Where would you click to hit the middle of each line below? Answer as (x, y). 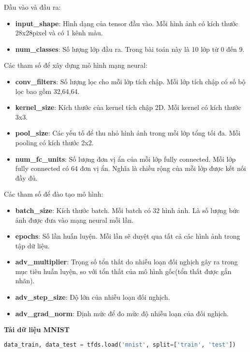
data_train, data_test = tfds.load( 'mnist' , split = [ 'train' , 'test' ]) (120, 344)
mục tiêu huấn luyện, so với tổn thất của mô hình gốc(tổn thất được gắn (123, 271)
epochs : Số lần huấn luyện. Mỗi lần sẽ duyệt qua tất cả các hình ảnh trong (128, 236)
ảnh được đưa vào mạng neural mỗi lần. (74, 220)
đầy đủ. (26, 177)
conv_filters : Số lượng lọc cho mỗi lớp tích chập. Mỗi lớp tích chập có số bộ (130, 81)
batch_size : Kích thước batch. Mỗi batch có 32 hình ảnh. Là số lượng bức (127, 210)
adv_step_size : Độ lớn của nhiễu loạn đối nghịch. (93, 297)
